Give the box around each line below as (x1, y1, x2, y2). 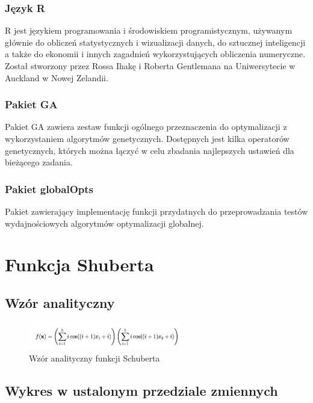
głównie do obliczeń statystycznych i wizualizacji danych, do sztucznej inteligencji (5, 35, 306, 48)
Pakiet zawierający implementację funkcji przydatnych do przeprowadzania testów (5, 205, 308, 217)
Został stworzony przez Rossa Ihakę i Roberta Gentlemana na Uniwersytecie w (5, 60, 296, 72)
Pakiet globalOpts (5, 181, 94, 196)
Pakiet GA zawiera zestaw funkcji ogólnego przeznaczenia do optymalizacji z (5, 120, 287, 133)
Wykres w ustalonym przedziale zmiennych (5, 381, 278, 399)
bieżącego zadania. (5, 156, 73, 168)
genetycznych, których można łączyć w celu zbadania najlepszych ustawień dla (5, 144, 294, 156)
